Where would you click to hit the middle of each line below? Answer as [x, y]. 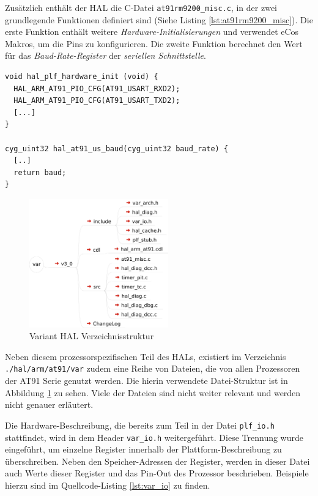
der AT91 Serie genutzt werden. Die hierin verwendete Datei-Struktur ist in [146, 381]
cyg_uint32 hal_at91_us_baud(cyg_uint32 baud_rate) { [117, 148]
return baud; [40, 172]
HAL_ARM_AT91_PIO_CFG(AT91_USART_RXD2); [97, 88]
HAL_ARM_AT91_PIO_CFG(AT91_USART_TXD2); [97, 101]
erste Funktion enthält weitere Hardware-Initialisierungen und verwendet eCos [152, 32]
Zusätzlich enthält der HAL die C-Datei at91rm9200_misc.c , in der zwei [141, 7]
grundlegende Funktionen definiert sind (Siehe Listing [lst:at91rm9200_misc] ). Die [159, 19]
